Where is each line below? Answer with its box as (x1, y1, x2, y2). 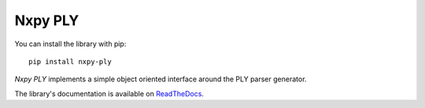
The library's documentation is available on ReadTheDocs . (14, 88, 205, 98)
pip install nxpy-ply (28, 57, 112, 66)
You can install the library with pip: (14, 39, 127, 49)
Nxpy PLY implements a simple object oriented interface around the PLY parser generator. (14, 74, 307, 84)
